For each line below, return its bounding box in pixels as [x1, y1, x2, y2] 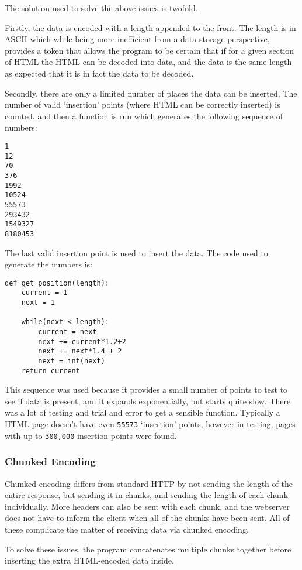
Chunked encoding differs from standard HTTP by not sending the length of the [5, 477, 293, 489]
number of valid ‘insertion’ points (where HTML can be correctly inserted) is [5, 98, 280, 111]
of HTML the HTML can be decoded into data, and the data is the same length [5, 56, 292, 68]
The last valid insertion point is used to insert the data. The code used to [5, 246, 268, 259]
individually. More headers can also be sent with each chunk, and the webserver [5, 500, 290, 512]
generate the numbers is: [5, 258, 92, 270]
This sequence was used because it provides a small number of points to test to [5, 383, 288, 396]
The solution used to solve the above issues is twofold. [5, 2, 198, 13]
